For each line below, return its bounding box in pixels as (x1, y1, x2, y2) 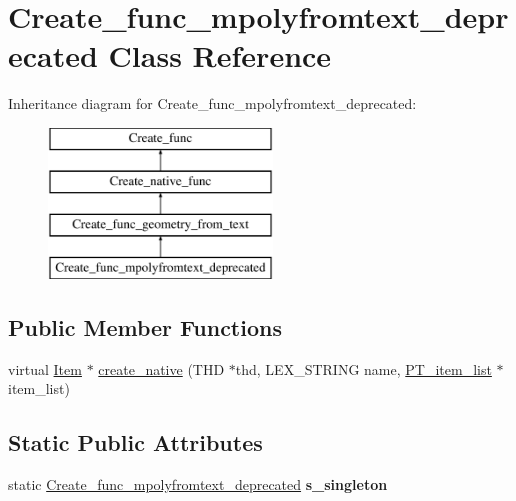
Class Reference (108, 35, 332, 76)
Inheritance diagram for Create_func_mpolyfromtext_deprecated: (8, 93, 417, 114)
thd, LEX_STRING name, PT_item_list (235, 358, 492, 379)
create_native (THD (98, 358, 225, 379)
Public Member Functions (8, 312, 282, 343)
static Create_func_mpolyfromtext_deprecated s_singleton (8, 474, 388, 495)
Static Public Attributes (8, 427, 263, 458)
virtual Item (8, 358, 82, 379)
